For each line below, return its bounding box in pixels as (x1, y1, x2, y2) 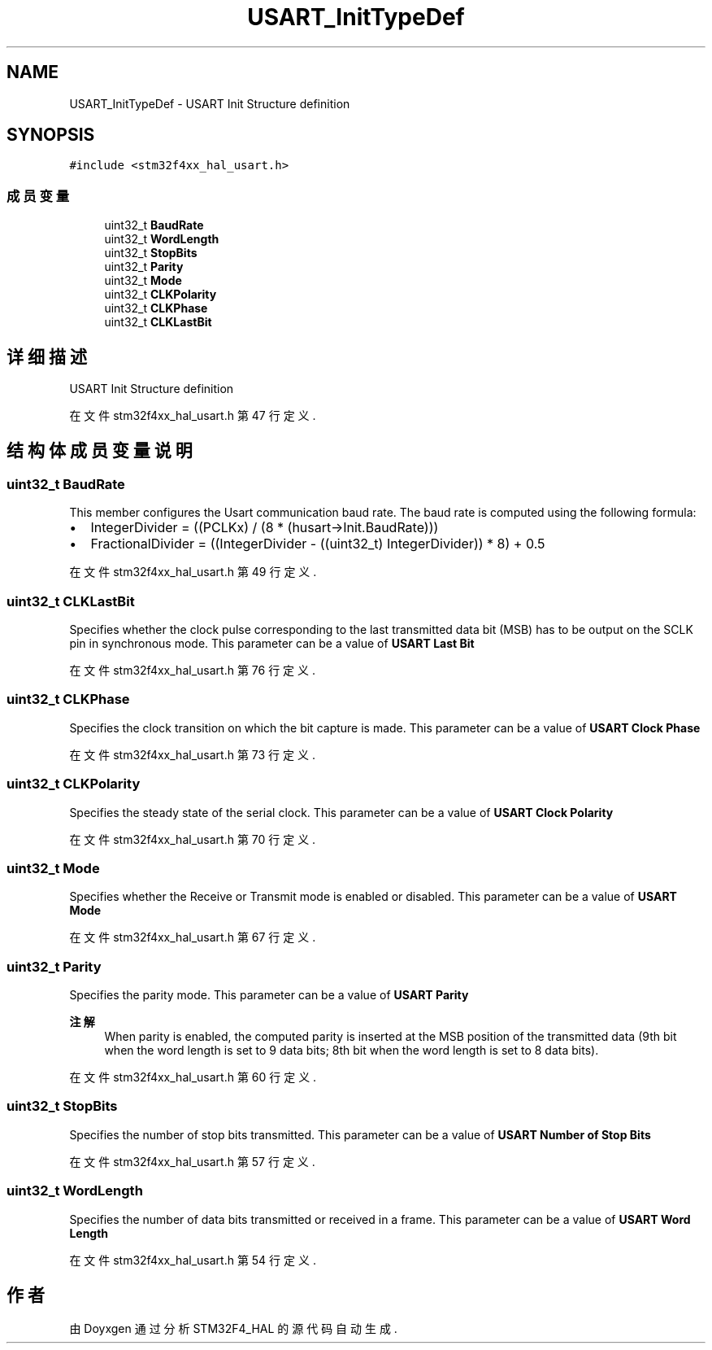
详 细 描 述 (7, 346, 87, 367)
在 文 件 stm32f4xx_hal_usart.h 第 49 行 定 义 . (69, 565, 317, 579)
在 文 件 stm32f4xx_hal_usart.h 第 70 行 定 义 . (69, 832, 316, 846)
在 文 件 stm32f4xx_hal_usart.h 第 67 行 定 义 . (69, 930, 316, 945)
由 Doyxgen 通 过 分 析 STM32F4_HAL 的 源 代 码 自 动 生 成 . (69, 1322, 397, 1336)
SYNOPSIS (7, 125, 95, 146)
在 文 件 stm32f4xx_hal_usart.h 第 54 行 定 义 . (69, 1252, 316, 1267)
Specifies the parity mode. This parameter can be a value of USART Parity (69, 988, 469, 1002)
